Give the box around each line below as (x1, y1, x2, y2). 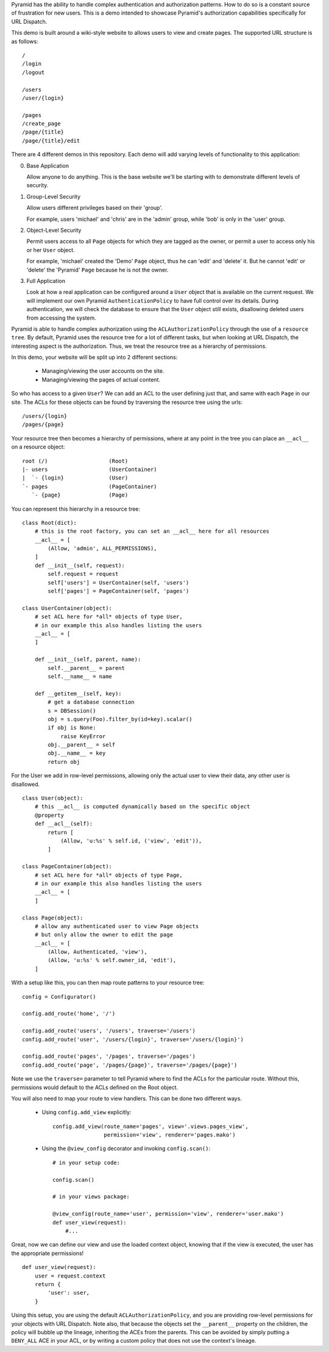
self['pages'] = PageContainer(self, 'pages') (48, 588, 189, 595)
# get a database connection (48, 699, 135, 706)
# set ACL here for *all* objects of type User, (34, 613, 183, 620)
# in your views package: (52, 1193, 130, 1200)
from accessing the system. (26, 314, 97, 322)
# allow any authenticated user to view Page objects (34, 922, 199, 930)
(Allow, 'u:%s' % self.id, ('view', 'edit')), (60, 837, 202, 844)
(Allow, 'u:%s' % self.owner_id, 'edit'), (48, 957, 177, 964)
